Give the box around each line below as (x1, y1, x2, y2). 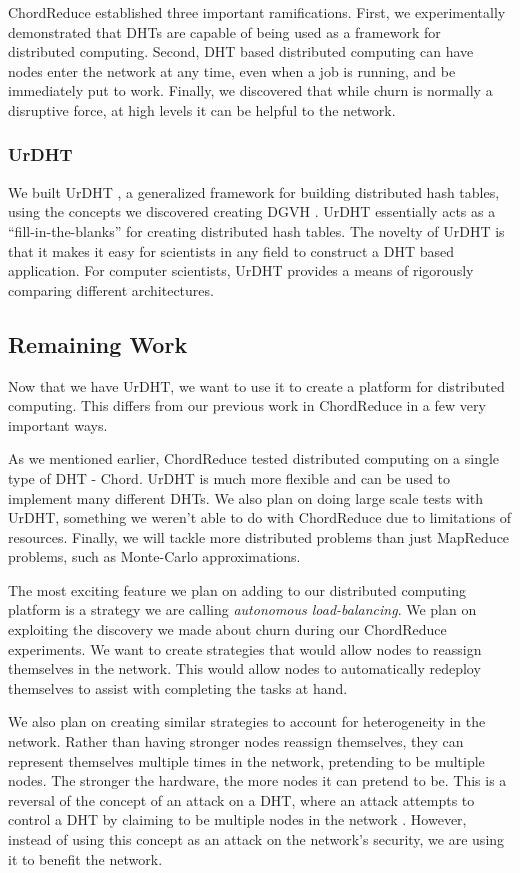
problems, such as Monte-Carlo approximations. (8, 546, 301, 567)
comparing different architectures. (8, 279, 214, 300)
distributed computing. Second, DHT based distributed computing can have (8, 41, 474, 62)
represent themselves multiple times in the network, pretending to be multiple (8, 750, 485, 771)
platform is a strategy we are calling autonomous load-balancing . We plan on (8, 599, 477, 620)
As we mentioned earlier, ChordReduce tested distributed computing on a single (8, 448, 500, 469)
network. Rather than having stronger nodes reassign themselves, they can (8, 731, 464, 752)
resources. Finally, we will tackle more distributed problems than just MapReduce (8, 526, 510, 547)
